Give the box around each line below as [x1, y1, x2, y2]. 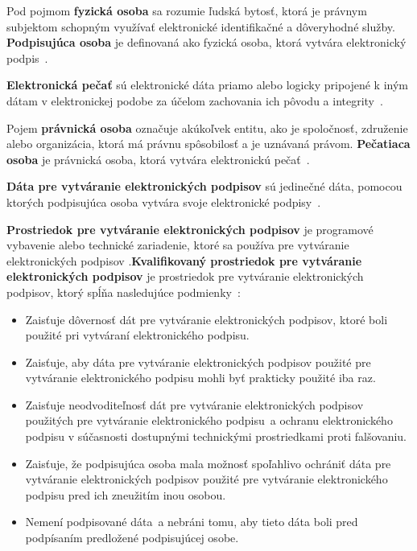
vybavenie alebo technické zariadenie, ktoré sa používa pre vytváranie [6, 236, 349, 253]
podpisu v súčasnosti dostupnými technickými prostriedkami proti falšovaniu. [25, 428, 407, 445]
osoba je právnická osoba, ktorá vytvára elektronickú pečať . [6, 150, 310, 167]
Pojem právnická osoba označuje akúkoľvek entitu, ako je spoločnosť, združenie [6, 119, 408, 136]
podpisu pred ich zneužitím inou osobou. [25, 486, 226, 503]
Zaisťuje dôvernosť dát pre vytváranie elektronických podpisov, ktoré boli [25, 310, 388, 327]
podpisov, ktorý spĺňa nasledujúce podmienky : [6, 283, 241, 300]
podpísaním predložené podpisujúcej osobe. [25, 529, 239, 546]
